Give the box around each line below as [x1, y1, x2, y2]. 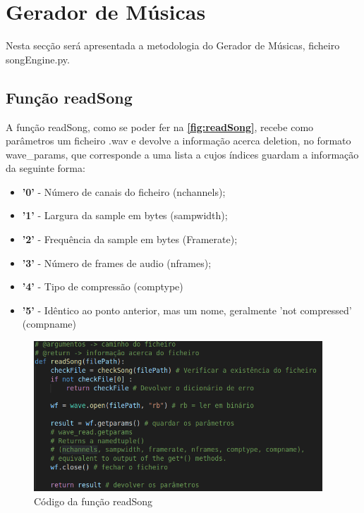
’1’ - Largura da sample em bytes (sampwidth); [22, 208, 228, 223]
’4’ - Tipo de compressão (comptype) [22, 279, 183, 294]
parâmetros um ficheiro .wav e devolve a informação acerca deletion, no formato [6, 133, 351, 148]
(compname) [22, 316, 77, 331]
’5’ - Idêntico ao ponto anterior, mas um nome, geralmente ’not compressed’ [22, 302, 352, 317]
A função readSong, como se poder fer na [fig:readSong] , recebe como [6, 119, 314, 134]
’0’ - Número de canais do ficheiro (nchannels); [22, 184, 226, 199]
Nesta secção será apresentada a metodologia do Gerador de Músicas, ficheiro [6, 38, 340, 53]
